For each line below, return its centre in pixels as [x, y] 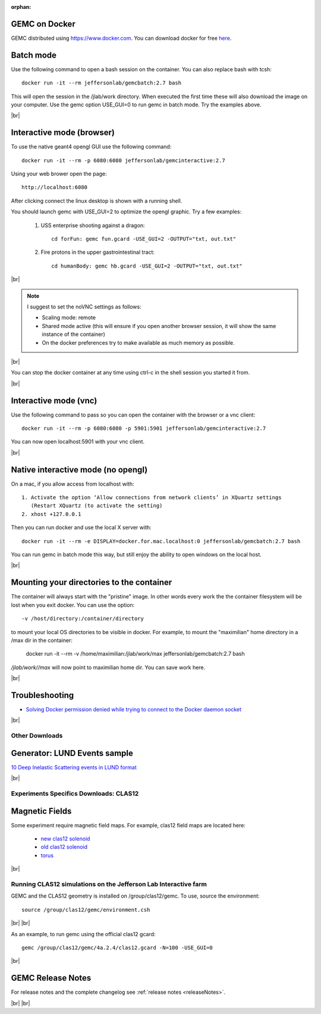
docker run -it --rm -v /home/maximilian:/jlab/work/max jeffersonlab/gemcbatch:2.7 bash [135, 654]
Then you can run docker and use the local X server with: [81, 528]
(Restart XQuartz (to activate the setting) [97, 506]
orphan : [21, 7]
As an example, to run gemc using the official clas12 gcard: [83, 934]
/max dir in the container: [42, 640]
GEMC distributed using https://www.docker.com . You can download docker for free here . [121, 38]
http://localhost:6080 [55, 188]
